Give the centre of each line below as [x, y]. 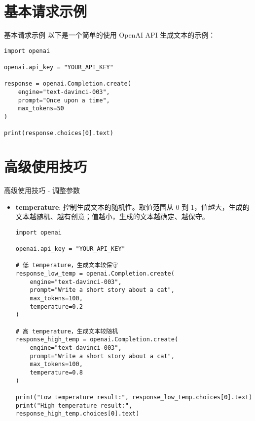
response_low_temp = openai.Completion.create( [95, 274]
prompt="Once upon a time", [64, 100]
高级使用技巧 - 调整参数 [42, 190]
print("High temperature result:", [74, 405]
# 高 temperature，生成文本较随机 [67, 331]
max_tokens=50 [41, 109]
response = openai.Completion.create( [68, 84]
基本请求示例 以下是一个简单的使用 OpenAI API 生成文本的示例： [110, 35]
